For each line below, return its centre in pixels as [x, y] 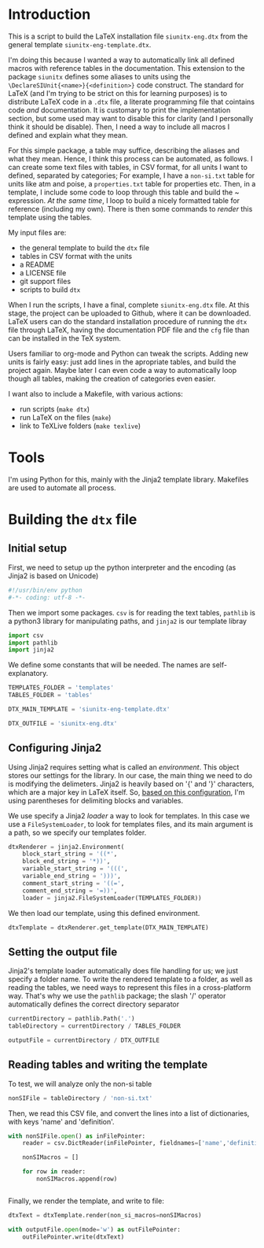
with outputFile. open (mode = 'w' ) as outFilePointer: [94, 1229]
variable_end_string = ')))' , [72, 876]
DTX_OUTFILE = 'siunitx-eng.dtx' [63, 723]
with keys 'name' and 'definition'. [62, 1121]
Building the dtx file [73, 520]
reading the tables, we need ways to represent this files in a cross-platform [130, 988]
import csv [26, 635]
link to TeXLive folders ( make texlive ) [80, 426]
